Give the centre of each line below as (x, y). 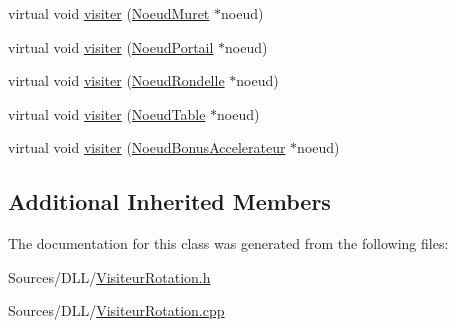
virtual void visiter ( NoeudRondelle (116, 80)
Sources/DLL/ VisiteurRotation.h (109, 276)
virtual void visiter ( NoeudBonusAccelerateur (147, 147)
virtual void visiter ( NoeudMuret (109, 13)
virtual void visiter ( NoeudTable (107, 113)
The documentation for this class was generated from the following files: (228, 243)
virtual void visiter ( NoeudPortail (111, 46)
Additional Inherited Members (169, 201)
